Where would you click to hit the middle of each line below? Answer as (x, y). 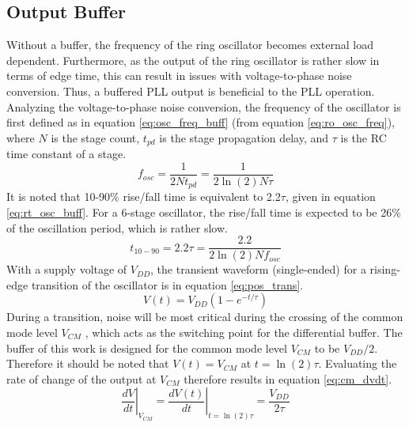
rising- (385, 269)
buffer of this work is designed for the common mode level (147, 348)
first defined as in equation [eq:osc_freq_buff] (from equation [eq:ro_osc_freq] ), (201, 122)
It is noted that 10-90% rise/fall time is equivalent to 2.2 (144, 196)
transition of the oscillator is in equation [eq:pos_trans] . (167, 284)
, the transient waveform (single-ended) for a (258, 269)
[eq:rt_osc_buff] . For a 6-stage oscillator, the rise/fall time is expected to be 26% (204, 212)
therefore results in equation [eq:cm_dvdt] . (288, 378)
